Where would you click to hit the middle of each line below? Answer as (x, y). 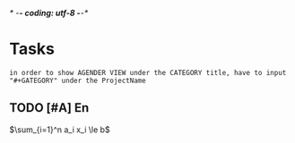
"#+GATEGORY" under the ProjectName (78, 80)
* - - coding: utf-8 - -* (49, 13)
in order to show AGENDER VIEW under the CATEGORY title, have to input (148, 72)
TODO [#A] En (49, 108)
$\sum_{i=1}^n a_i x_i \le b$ (60, 130)
